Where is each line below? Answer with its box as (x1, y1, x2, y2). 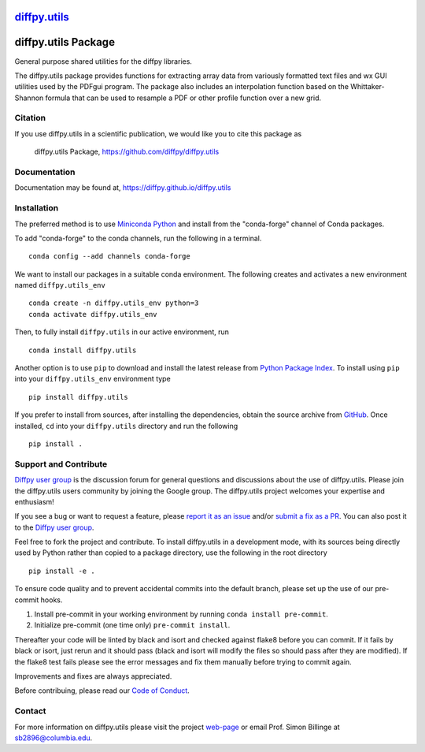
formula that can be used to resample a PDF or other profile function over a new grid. (45, 93, 322, 102)
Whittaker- (350, 82, 385, 91)
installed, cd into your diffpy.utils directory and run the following (14, 421, 238, 430)
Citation (14, 113, 46, 124)
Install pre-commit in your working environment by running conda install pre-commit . (34, 609, 328, 619)
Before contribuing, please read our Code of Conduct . (14, 686, 190, 695)
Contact (14, 705, 46, 717)
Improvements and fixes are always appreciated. (14, 671, 172, 681)
